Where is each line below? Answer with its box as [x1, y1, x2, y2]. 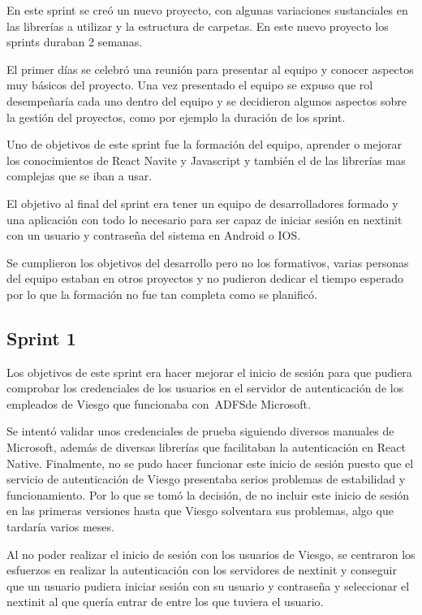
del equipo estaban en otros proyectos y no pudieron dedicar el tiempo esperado [6, 270, 403, 287]
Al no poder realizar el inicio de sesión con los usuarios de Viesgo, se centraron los [6, 545, 416, 562]
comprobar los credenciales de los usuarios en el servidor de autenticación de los [6, 379, 404, 396]
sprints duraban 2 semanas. [6, 33, 143, 50]
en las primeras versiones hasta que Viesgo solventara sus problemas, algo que [6, 502, 394, 519]
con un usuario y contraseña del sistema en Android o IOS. [6, 227, 301, 244]
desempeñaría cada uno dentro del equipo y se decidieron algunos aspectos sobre [6, 92, 407, 109]
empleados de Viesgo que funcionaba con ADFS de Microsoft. [6, 395, 311, 412]
